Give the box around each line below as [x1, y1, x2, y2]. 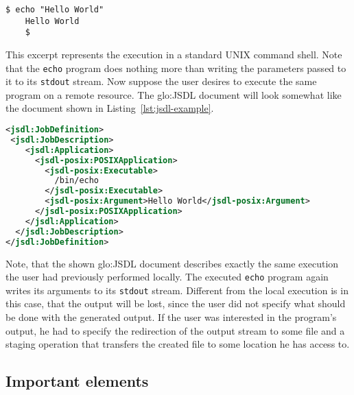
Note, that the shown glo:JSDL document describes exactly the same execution [5, 256, 339, 270]
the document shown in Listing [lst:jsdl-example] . [5, 101, 214, 115]
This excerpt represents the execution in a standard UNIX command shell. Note [5, 47, 342, 61]
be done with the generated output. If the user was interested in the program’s [5, 310, 337, 324]
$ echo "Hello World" [5, 5, 104, 14]
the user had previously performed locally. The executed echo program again [5, 270, 329, 284]
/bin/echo [54, 176, 99, 186]
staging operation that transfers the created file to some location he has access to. [5, 337, 350, 351]
